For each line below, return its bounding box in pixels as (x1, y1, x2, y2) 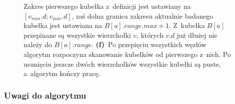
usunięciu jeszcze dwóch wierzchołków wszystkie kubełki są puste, (24, 58, 221, 69)
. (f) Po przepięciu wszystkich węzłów (91, 39, 207, 50)
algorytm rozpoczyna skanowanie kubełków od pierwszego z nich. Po (24, 49, 231, 59)
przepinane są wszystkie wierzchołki (24, 29, 131, 40)
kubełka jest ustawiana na (24, 20, 103, 30)
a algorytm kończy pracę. (24, 68, 101, 78)
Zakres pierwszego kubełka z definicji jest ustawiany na (24, 1, 191, 11)
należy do (24, 39, 52, 50)
